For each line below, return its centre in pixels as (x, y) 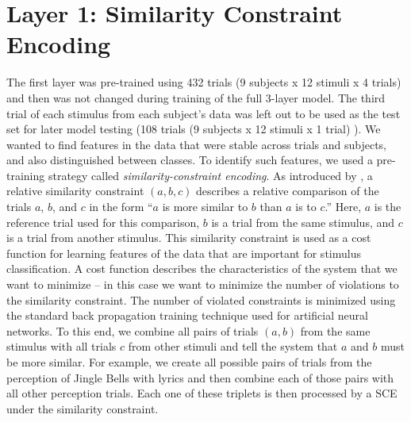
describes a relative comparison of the (288, 191)
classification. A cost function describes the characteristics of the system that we (202, 269)
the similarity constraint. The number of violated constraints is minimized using (201, 299)
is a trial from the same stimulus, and (303, 222)
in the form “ (121, 207)
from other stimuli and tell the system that (233, 346)
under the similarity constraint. (83, 408)
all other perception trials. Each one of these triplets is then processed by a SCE (202, 393)
